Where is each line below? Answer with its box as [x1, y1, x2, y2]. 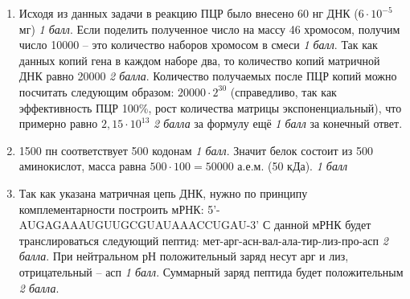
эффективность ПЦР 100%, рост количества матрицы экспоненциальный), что [18, 99, 402, 116]
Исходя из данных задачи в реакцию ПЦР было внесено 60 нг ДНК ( [18, 5, 359, 21]
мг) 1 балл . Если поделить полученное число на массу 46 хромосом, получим [18, 20, 400, 37]
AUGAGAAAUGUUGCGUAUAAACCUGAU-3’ [18, 216, 260, 233]
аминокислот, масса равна [18, 158, 146, 174]
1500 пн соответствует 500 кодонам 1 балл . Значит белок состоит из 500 [18, 141, 373, 158]
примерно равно [18, 115, 98, 132]
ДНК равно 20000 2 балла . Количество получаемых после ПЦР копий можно [18, 68, 397, 84]
